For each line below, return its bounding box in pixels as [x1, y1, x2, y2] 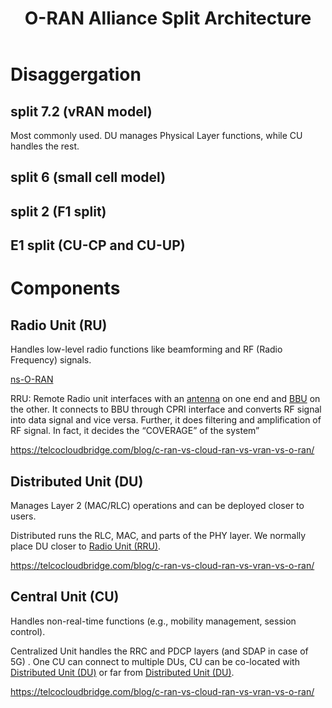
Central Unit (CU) [10, 588, 120, 606]
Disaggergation [10, 63, 142, 86]
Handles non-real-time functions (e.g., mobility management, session [10, 615, 297, 627]
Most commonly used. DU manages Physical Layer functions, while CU [10, 130, 303, 141]
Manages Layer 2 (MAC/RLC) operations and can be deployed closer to [10, 499, 305, 511]
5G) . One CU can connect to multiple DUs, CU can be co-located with [10, 655, 300, 667]
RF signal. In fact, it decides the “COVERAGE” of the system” [10, 425, 260, 437]
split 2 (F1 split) [10, 203, 107, 220]
